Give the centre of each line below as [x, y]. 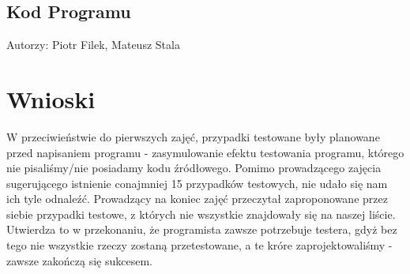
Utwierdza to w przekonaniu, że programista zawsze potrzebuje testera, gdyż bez [202, 229]
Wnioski [51, 98]
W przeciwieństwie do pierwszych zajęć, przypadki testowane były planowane [193, 136]
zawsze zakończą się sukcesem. [79, 260]
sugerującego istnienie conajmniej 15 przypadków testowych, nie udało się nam [197, 183]
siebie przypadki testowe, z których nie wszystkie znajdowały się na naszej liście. [201, 214]
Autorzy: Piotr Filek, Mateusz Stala [93, 45]
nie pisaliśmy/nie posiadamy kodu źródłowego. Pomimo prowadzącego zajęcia [194, 168]
